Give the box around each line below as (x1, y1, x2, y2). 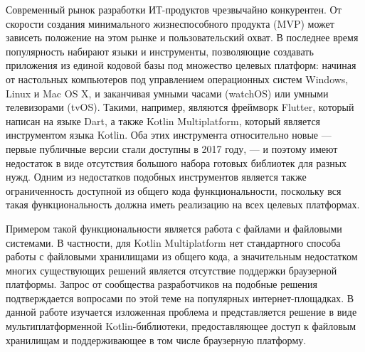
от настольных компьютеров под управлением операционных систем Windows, (6, 71, 349, 86)
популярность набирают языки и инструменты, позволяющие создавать (6, 43, 314, 58)
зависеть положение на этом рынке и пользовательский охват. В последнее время (6, 30, 359, 45)
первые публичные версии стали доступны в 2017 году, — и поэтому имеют (6, 141, 338, 156)
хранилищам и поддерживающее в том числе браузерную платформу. (6, 332, 307, 347)
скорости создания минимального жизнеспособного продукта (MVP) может (6, 16, 334, 31)
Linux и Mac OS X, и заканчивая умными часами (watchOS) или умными (6, 85, 329, 100)
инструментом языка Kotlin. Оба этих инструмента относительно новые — (6, 127, 332, 142)
